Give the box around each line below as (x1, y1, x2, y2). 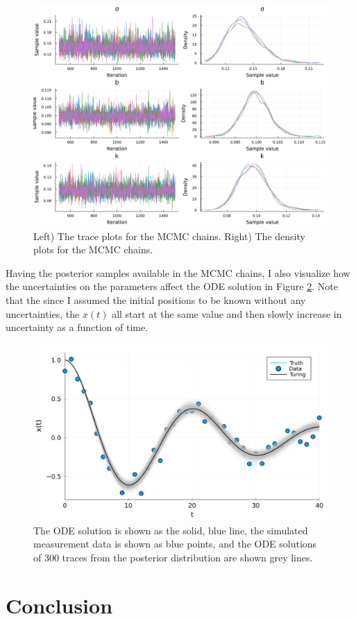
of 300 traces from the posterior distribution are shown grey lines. (33, 550, 313, 564)
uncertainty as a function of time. (6, 320, 149, 334)
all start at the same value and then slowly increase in (112, 306, 342, 321)
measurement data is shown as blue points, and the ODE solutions (33, 536, 317, 551)
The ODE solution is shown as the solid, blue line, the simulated (33, 523, 308, 537)
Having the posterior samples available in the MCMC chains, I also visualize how (6, 265, 350, 280)
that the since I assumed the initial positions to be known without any (6, 292, 306, 307)
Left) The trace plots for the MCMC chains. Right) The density (33, 228, 305, 243)
